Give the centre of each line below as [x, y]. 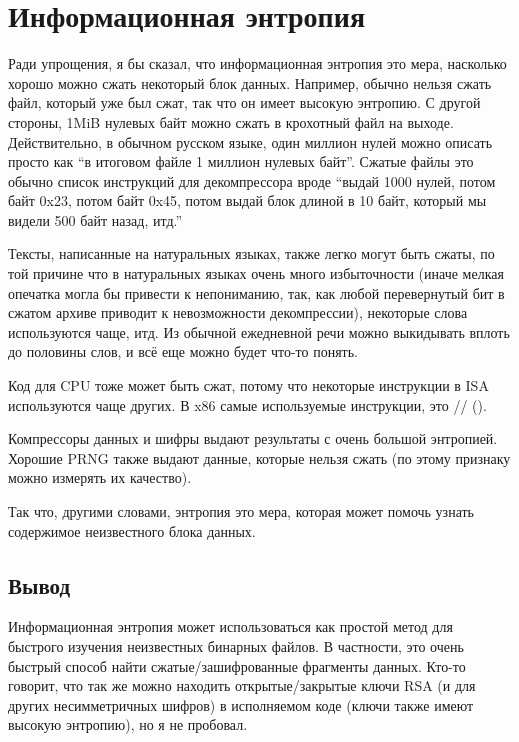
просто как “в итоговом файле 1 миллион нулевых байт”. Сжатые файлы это [241, 161]
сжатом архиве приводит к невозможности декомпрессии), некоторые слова [238, 312]
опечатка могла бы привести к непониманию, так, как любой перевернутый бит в [256, 292]
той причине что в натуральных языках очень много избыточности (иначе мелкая [256, 273]
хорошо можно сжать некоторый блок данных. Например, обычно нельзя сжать [250, 82]
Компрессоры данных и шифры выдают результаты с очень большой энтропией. [253, 438]
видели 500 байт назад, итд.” [95, 219]
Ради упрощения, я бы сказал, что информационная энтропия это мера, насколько [257, 63]
